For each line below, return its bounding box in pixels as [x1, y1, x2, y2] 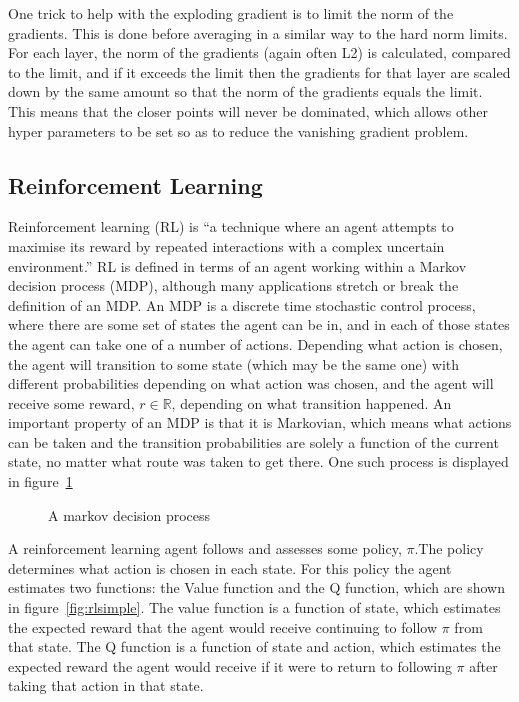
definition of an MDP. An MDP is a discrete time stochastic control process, [8, 294, 476, 315]
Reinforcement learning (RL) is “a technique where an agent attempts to [8, 216, 454, 237]
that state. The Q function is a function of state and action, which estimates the [8, 636, 501, 657]
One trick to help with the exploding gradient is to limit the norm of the [8, 3, 454, 23]
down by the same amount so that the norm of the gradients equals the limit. [8, 81, 483, 102]
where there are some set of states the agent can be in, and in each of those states [8, 314, 510, 335]
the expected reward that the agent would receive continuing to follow [8, 616, 438, 637]
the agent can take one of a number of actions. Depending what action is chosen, [8, 333, 503, 354]
